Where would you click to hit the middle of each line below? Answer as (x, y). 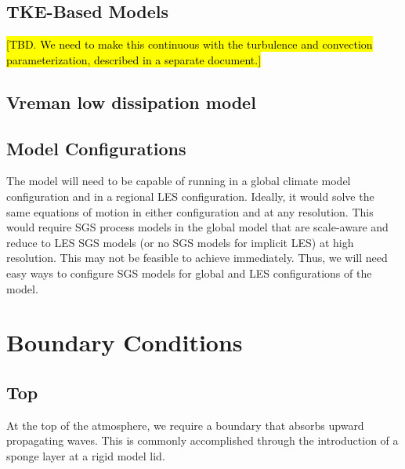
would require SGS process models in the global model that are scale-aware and (197, 227)
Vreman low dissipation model (131, 102)
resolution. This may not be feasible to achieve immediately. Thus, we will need (197, 258)
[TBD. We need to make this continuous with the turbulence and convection (190, 44)
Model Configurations (96, 148)
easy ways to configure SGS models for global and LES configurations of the (189, 273)
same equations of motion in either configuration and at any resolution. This (190, 211)
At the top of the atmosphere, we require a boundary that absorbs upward (185, 425)
